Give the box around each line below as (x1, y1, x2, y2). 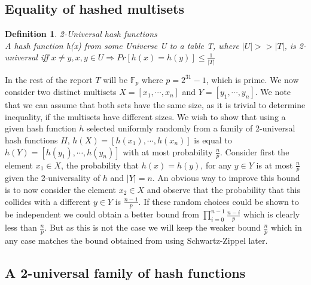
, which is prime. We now (206, 73, 299, 85)
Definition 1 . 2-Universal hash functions (5, 27, 157, 40)
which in (270, 221, 302, 234)
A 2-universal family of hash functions (5, 263, 246, 282)
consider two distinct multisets (5, 85, 117, 98)
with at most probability (123, 145, 213, 158)
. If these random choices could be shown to (138, 195, 299, 207)
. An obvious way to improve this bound (152, 171, 300, 184)
